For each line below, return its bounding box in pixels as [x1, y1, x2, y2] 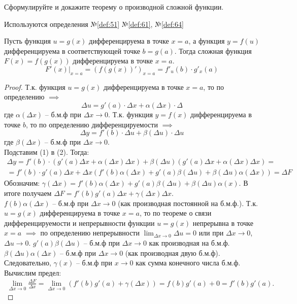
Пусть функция [4, 36, 51, 46]
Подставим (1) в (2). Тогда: [4, 146, 89, 157]
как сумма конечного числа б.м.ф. [136, 257, 241, 268]
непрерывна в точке [192, 217, 254, 228]
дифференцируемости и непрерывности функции [4, 217, 155, 228]
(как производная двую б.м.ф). [125, 247, 220, 258]
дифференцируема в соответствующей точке [4, 45, 140, 56]
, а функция [188, 36, 225, 46]
